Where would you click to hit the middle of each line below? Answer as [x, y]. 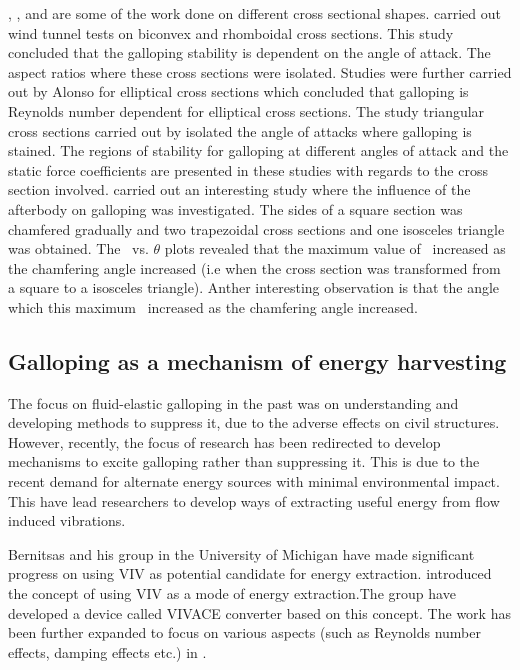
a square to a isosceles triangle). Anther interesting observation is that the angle [254, 287]
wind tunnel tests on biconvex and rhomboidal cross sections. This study [231, 32]
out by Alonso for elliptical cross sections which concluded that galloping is [238, 91]
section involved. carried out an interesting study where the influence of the [239, 189]
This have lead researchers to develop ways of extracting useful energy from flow [254, 500]
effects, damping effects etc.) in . [107, 651]
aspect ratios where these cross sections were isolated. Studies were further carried [260, 71]
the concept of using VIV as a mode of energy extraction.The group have [232, 593]
